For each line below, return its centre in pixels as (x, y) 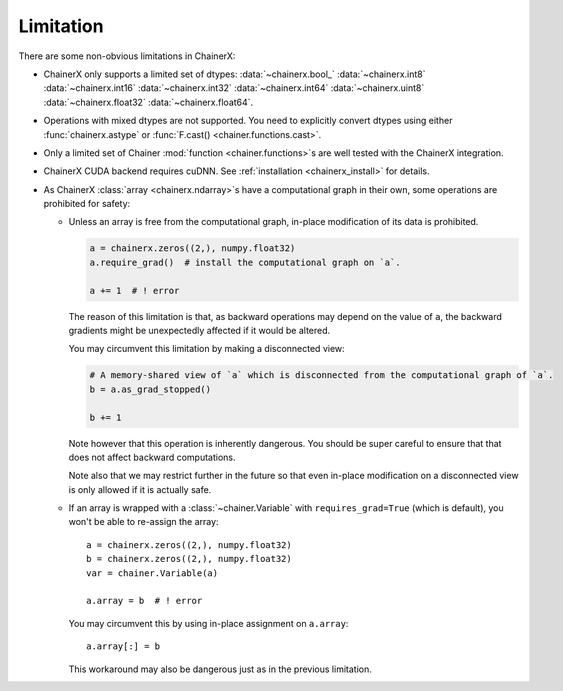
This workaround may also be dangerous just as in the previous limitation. (220, 669)
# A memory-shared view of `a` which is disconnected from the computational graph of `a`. (321, 375)
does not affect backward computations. (152, 457)
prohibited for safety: (87, 204)
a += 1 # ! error (134, 290)
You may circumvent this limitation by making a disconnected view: (206, 349)
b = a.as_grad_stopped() (150, 389)
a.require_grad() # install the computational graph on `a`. (245, 262)
